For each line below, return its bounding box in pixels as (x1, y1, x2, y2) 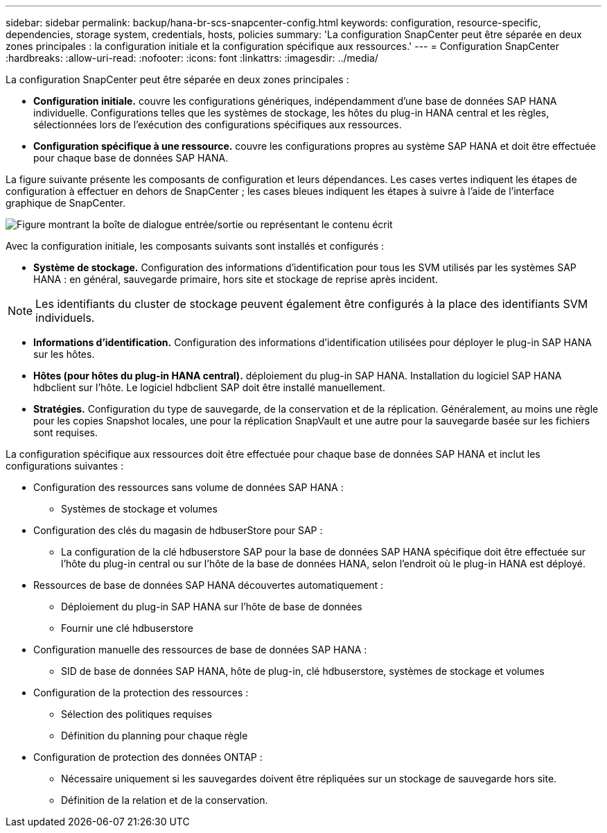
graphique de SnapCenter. (6, 197, 125, 209)
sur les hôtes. (33, 348, 95, 360)
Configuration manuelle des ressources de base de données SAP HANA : (33, 644, 367, 655)
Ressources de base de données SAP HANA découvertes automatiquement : (33, 579, 384, 591)
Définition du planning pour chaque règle (61, 730, 248, 741)
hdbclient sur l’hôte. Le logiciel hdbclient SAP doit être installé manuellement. (33, 381, 385, 393)
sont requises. (33, 427, 98, 438)
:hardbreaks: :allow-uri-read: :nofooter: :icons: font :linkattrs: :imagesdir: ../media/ (6, 52, 378, 64)
